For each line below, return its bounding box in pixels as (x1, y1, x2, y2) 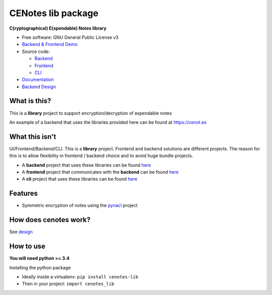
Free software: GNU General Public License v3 (22, 34, 119, 40)
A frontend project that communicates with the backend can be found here (22, 169, 179, 175)
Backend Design (22, 84, 56, 90)
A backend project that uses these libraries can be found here (22, 162, 151, 168)
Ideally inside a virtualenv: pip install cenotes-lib (22, 273, 139, 279)
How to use (9, 242, 45, 251)
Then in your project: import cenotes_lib (22, 281, 114, 287)
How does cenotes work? (9, 215, 91, 224)
